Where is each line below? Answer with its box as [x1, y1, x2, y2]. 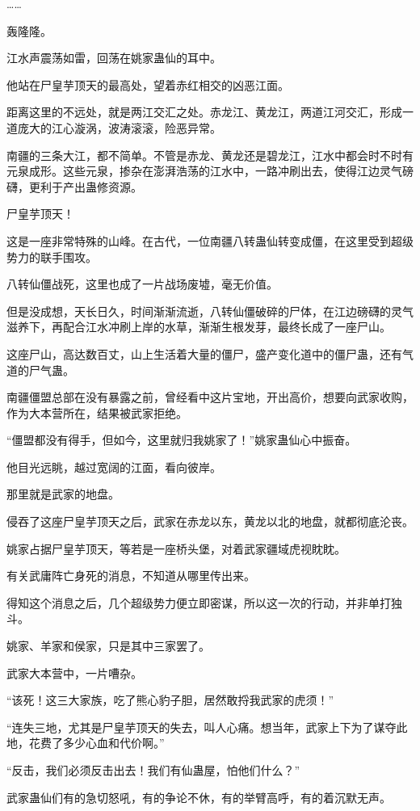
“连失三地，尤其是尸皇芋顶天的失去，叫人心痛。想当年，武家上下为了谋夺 [6, 718, 397, 735]
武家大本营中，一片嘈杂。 [6, 664, 142, 681]
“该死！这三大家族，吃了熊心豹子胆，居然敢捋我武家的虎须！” [6, 691, 334, 708]
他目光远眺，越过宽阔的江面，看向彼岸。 [6, 458, 221, 475]
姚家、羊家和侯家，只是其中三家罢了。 [6, 637, 210, 654]
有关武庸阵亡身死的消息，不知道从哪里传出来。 [6, 567, 255, 584]
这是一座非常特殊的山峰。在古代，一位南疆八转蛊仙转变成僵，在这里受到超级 [6, 232, 414, 249]
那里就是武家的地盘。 [6, 485, 120, 502]
